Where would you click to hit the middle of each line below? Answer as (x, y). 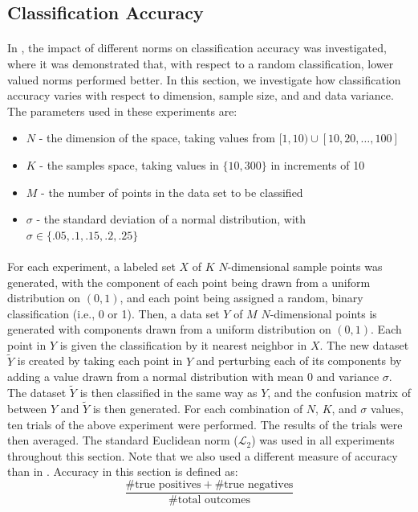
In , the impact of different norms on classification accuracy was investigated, (197, 48)
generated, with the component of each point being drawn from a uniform (189, 282)
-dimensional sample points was (305, 266)
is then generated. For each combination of (198, 408)
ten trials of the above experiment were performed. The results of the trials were (205, 424)
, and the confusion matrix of (339, 393)
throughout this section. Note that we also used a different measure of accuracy (203, 455)
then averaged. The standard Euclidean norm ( (123, 440)
